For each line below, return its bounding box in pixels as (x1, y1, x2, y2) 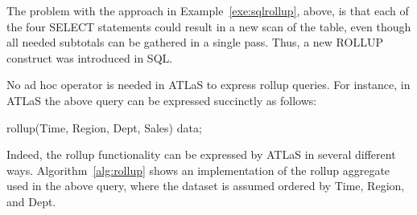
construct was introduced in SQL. (6, 49, 173, 66)
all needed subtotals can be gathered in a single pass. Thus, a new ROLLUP (6, 34, 383, 51)
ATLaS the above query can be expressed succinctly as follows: (6, 91, 317, 108)
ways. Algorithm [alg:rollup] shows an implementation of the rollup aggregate (6, 161, 390, 178)
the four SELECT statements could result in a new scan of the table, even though (6, 18, 411, 34)
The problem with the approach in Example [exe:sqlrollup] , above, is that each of (6, 2, 409, 18)
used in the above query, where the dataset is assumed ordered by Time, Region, (6, 177, 405, 194)
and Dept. (6, 193, 56, 209)
